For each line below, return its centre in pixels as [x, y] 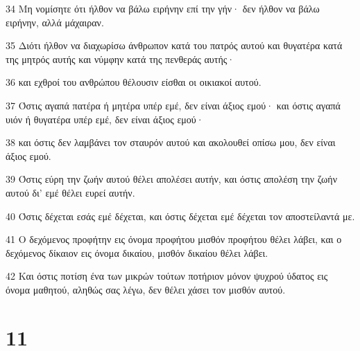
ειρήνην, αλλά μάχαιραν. [55, 22]
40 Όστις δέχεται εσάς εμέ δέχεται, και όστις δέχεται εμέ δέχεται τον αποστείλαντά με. [180, 216]
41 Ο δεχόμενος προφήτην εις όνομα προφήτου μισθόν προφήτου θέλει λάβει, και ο [174, 239]
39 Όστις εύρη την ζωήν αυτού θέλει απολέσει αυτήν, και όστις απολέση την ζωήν [171, 179]
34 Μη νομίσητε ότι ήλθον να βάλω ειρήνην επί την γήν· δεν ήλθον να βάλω [163, 8]
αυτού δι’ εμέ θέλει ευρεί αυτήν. [70, 192]
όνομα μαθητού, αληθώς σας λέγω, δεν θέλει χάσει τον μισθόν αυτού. [146, 289]
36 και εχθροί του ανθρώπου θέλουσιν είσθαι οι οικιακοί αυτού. [134, 82]
